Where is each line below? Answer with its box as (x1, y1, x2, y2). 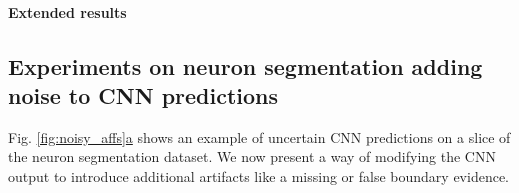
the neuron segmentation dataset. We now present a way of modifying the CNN (8, 146, 496, 167)
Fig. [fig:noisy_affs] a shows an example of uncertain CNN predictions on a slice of (8, 126, 511, 147)
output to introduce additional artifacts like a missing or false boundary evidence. (8, 165, 510, 186)
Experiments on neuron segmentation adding (8, 50, 483, 81)
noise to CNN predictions (8, 79, 279, 110)
